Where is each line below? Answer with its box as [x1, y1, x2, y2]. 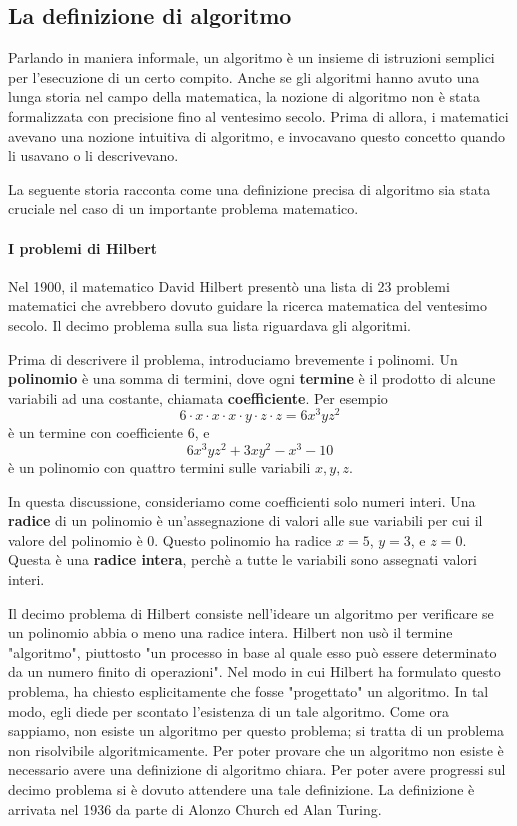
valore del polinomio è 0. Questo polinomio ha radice [8, 529, 332, 550]
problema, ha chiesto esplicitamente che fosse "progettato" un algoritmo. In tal [8, 681, 489, 701]
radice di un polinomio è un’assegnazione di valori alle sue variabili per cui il [8, 510, 483, 531]
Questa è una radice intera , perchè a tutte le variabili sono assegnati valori [8, 549, 477, 570]
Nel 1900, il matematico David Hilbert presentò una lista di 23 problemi [8, 275, 450, 296]
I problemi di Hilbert [8, 237, 158, 258]
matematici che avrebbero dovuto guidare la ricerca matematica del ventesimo [8, 295, 487, 316]
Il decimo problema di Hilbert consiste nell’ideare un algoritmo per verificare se [8, 602, 494, 623]
